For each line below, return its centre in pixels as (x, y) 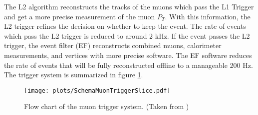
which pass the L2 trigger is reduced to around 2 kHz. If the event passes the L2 (127, 35)
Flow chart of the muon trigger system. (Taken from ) (107, 106)
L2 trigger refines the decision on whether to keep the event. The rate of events (125, 26)
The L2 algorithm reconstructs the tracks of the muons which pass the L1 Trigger (129, 6)
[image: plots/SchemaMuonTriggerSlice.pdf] (97, 90)
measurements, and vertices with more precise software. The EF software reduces (128, 55)
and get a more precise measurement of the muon (80, 16)
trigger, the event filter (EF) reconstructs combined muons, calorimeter (113, 45)
